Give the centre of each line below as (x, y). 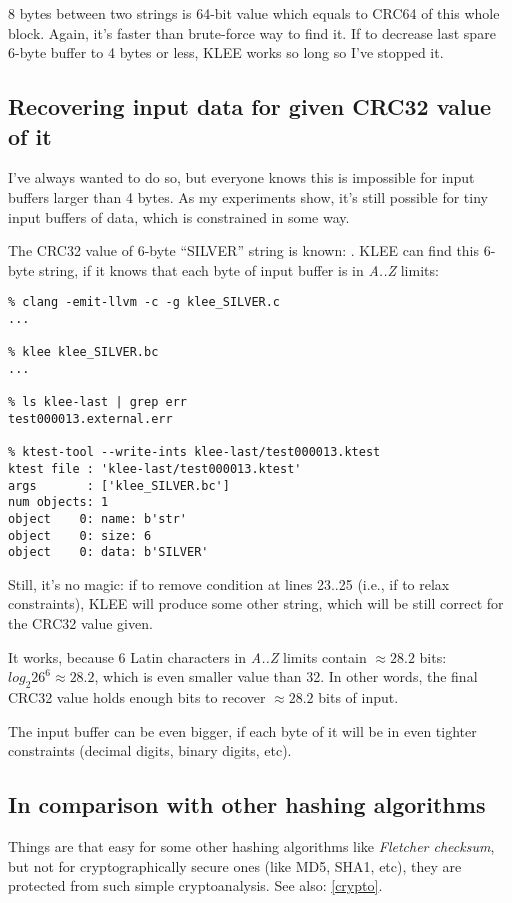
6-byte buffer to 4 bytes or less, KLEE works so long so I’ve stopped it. (226, 52)
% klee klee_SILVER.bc (83, 352)
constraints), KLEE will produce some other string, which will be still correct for (256, 603)
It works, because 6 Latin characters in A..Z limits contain (187, 656)
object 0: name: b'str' (97, 518)
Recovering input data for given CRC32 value (250, 106)
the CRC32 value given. (80, 623)
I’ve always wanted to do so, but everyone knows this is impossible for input (241, 177)
